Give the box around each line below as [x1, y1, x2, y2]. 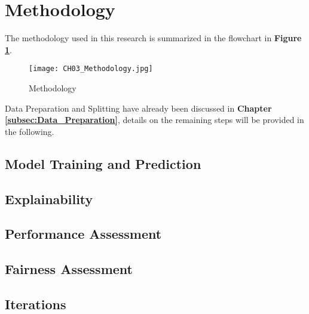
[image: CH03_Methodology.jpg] [29, 64, 153, 73]
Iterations [5, 294, 66, 313]
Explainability [5, 189, 93, 208]
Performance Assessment [5, 224, 162, 243]
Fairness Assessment [5, 260, 133, 278]
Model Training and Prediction [5, 154, 201, 173]
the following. [5, 125, 54, 137]
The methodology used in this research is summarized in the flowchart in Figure [5, 32, 302, 44]
